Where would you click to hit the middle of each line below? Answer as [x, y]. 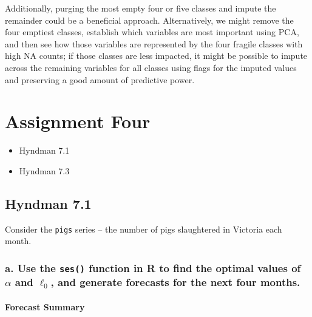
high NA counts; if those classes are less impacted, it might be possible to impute [156, 56]
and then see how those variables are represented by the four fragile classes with [154, 43]
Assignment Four [78, 121]
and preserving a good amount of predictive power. [100, 79]
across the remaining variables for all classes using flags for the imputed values [151, 67]
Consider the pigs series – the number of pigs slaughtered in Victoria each [144, 229]
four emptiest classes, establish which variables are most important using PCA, [152, 32]
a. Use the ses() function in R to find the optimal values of [153, 268]
